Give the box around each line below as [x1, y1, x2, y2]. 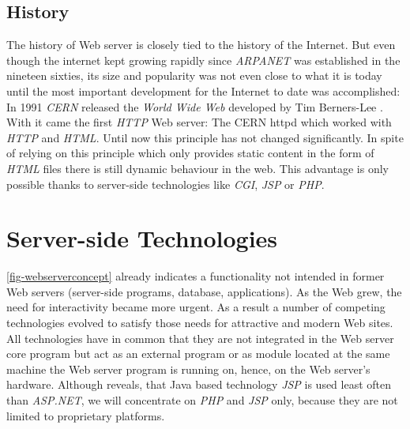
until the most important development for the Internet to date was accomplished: [6, 82, 401, 99]
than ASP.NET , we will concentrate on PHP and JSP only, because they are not [6, 392, 398, 408]
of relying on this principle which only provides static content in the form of [6, 145, 374, 161]
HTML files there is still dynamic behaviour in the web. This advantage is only [6, 160, 389, 176]
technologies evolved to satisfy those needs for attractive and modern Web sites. [6, 314, 393, 331]
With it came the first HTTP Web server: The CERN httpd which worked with [6, 114, 392, 130]
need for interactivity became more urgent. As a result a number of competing [6, 299, 386, 315]
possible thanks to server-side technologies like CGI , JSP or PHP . [6, 175, 325, 192]
